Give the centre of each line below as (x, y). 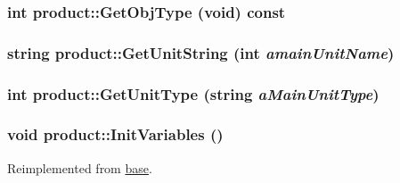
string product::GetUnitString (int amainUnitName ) (201, 52)
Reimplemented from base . (80, 167)
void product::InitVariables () (115, 134)
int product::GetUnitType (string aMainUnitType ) (193, 93)
